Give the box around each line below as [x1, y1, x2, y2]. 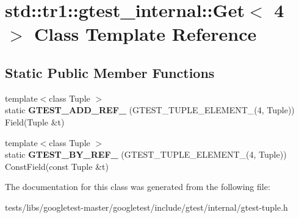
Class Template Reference [34, 21, 257, 46]
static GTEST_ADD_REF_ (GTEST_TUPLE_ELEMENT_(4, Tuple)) [5, 104, 295, 116]
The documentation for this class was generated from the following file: [5, 180, 270, 193]
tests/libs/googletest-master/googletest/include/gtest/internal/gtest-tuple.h [5, 200, 288, 213]
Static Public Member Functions [5, 63, 215, 82]
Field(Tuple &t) [5, 115, 65, 128]
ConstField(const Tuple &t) [5, 160, 109, 172]
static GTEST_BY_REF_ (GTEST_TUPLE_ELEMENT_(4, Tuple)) [5, 148, 287, 161]
